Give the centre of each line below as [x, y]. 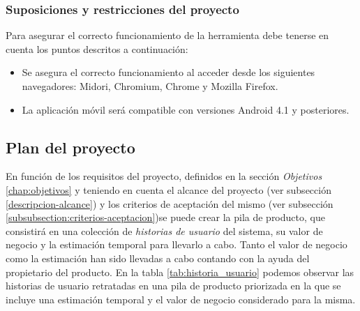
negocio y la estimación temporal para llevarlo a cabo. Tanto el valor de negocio [177, 244]
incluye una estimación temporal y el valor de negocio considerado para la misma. [181, 299]
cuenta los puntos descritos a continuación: [97, 48]
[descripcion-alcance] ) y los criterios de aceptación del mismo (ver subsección [170, 203]
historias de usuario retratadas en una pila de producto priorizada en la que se [173, 286]
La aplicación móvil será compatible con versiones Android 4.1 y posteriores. [186, 109]
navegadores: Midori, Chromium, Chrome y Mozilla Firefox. [150, 86]
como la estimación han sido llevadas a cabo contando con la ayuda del [158, 258]
